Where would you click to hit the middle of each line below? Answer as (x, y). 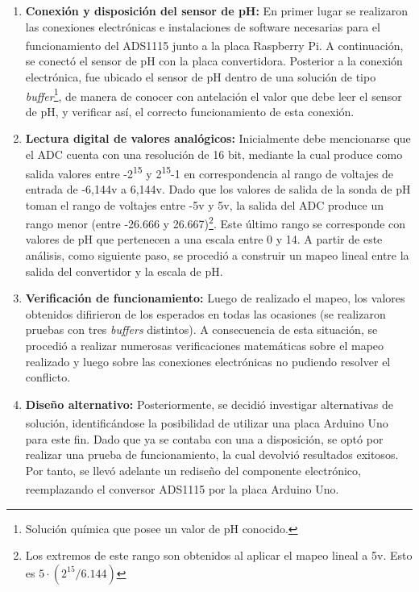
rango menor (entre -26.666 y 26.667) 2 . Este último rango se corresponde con (216, 222)
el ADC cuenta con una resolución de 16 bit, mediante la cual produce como (214, 154)
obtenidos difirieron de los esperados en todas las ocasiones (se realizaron (205, 313)
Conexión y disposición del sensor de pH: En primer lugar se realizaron (216, 10)
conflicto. (48, 377)
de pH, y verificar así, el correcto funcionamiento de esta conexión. (190, 111)
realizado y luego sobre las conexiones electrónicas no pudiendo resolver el (208, 361)
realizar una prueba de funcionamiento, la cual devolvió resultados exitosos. (212, 454)
